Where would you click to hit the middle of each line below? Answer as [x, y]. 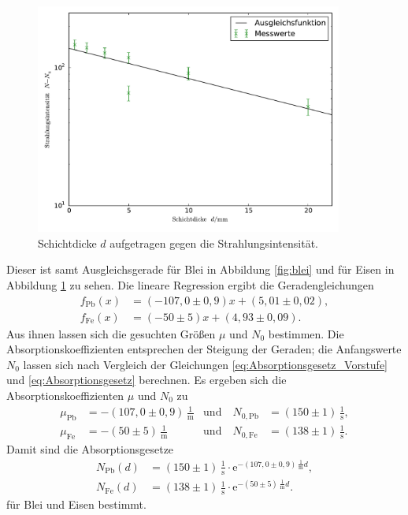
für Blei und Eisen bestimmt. [76, 504]
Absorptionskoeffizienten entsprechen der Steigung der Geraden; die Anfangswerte [204, 349]
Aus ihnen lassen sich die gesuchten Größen [111, 333]
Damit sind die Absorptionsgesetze [90, 449]
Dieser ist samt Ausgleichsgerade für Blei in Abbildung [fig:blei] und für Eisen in [200, 269]
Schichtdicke [67, 243]
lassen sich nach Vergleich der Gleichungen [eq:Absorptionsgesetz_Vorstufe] [206, 364]
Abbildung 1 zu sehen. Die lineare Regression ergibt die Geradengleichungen [190, 284]
